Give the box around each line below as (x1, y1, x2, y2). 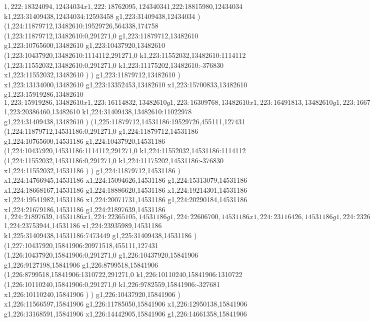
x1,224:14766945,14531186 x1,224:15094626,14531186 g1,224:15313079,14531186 (4, 175, 247, 185)
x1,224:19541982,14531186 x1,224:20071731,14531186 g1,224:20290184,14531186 (4, 194, 247, 205)
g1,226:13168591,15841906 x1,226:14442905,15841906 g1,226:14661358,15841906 (4, 308, 247, 319)
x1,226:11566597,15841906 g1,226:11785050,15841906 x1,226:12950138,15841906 (4, 299, 247, 309)
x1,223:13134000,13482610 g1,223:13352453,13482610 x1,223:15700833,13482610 (4, 79, 247, 89)
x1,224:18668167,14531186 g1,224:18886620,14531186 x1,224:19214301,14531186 (4, 184, 247, 195)
